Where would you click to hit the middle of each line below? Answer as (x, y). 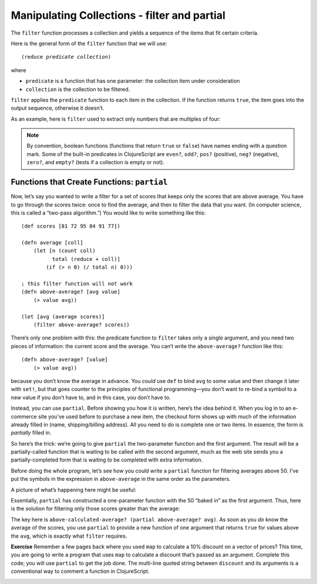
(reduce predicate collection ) (66, 57)
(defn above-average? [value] (65, 360)
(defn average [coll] (52, 243)
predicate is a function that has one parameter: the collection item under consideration (133, 81)
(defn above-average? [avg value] (71, 292)
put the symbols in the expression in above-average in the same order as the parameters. (121, 479)
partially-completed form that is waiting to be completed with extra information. (107, 460)
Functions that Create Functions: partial (90, 182)
